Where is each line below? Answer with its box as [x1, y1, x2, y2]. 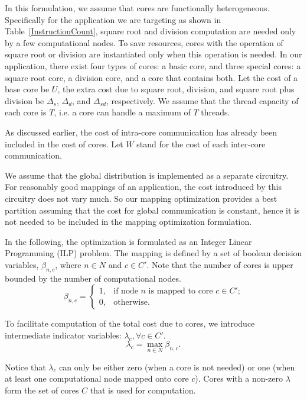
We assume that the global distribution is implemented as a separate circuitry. [5, 169, 289, 181]
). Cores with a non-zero [195, 372, 283, 385]
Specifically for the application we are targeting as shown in [5, 13, 221, 25]
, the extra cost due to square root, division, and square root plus [57, 83, 295, 95]
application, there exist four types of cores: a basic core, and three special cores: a [5, 59, 301, 72]
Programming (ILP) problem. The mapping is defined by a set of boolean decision [5, 247, 302, 259]
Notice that [5, 360, 46, 373]
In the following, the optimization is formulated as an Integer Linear [5, 235, 252, 247]
